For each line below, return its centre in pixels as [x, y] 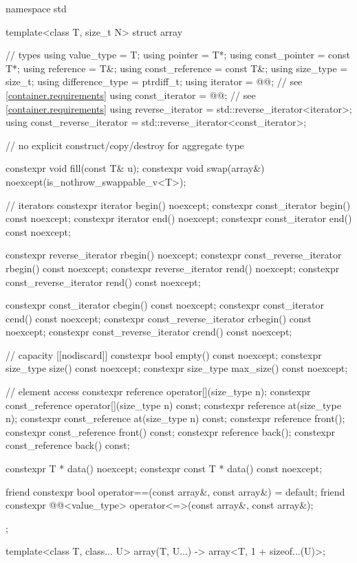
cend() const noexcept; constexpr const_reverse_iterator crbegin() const [159, 318]
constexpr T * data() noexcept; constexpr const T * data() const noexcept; [164, 468]
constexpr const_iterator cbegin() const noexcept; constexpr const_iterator [165, 305]
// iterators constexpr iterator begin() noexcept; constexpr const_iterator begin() [178, 205]
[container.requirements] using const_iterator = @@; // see [131, 95]
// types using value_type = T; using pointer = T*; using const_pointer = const [178, 55]
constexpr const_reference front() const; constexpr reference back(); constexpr [171, 431]
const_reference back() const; [68, 445]
